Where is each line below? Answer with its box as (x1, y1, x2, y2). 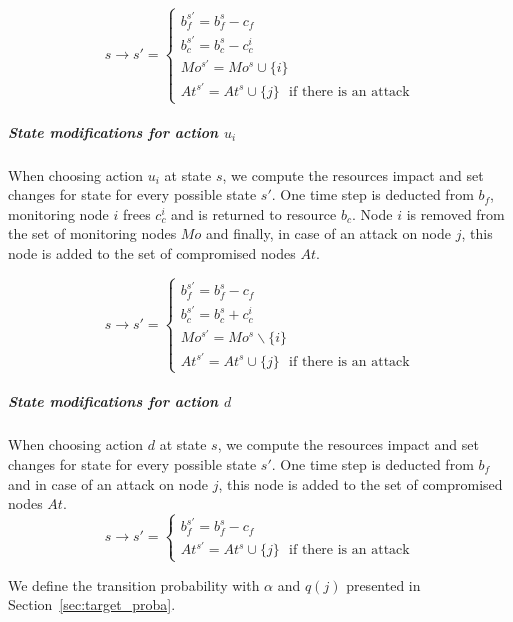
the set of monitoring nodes (8, 223, 177, 244)
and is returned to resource (171, 203, 337, 224)
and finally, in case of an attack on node (205, 223, 452, 244)
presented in (346, 574, 421, 595)
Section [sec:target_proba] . (8, 594, 176, 615)
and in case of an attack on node (8, 473, 208, 494)
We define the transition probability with (8, 574, 260, 595)
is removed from (406, 203, 505, 224)
